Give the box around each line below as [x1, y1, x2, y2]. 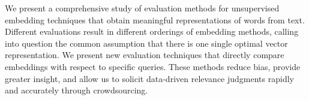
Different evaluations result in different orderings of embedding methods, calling [5, 25, 299, 38]
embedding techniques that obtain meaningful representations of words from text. [5, 13, 305, 26]
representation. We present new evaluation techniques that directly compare [5, 49, 284, 61]
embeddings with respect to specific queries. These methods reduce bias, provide [5, 60, 301, 72]
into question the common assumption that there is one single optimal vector [5, 37, 288, 49]
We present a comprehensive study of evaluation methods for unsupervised [5, 2, 280, 14]
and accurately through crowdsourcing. [5, 84, 148, 96]
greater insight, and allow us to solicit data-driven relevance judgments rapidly [5, 72, 294, 84]
